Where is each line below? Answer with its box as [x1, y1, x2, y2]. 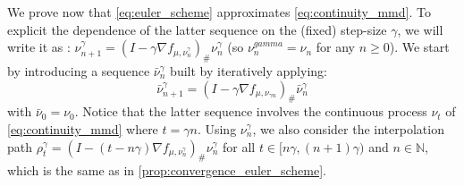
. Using [197, 119, 237, 138]
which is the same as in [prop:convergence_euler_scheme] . [7, 161, 327, 180]
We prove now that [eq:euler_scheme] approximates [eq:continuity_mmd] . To [7, 3, 431, 21]
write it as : [7, 38, 71, 56]
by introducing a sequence [7, 61, 150, 80]
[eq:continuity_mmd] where [7, 119, 158, 138]
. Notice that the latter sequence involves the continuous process [74, 102, 427, 121]
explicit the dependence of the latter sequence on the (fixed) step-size [7, 20, 387, 38]
